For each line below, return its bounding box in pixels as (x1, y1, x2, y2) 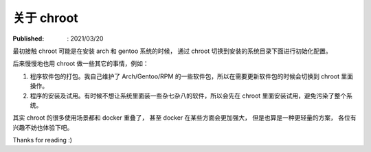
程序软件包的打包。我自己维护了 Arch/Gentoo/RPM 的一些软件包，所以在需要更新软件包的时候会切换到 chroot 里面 (30, 72, 354, 80)
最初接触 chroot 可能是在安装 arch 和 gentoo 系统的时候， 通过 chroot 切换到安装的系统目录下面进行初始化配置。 (12, 47, 333, 55)
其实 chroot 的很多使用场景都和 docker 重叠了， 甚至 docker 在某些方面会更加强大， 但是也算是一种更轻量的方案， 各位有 (12, 113, 357, 122)
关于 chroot (12, 10, 78, 25)
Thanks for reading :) (12, 136, 72, 144)
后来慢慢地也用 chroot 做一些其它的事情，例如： (12, 59, 149, 68)
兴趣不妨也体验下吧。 (12, 123, 74, 131)
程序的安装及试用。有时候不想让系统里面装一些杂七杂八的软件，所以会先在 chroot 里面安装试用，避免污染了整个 (30, 91, 347, 100)
